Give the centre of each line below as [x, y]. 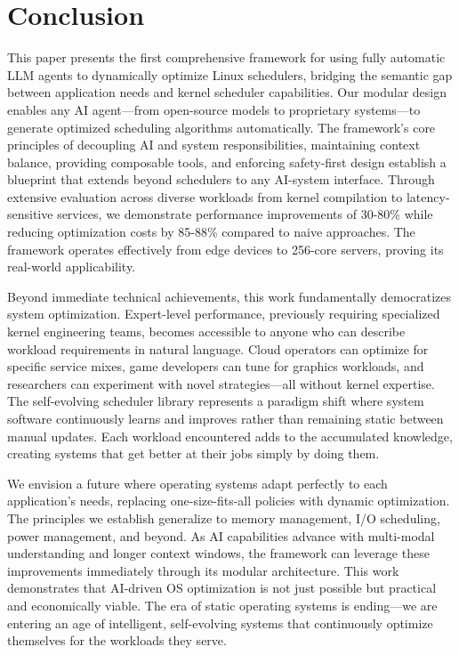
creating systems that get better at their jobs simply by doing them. [193, 453]
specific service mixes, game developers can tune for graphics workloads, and [216, 366]
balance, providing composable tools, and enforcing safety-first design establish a [227, 162]
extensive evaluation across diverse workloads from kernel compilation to [205, 196]
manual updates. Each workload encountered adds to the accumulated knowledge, [230, 436]
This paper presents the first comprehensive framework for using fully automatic [226, 57]
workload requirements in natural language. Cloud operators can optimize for [218, 348]
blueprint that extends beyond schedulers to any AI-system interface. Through [221, 179]
